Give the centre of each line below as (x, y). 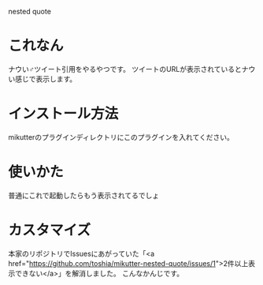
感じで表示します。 (46, 79)
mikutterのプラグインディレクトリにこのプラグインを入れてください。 (121, 137)
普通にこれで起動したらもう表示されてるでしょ (84, 195)
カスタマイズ (50, 230)
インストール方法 (63, 114)
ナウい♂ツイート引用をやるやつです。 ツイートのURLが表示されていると (125, 69)
